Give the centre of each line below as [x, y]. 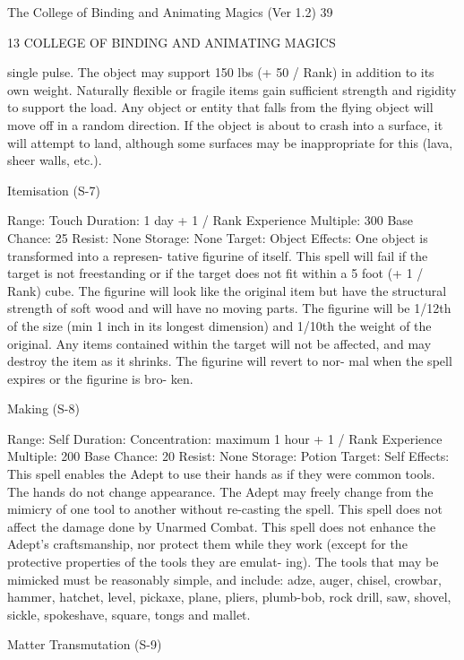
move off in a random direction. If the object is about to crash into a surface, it [225, 124]
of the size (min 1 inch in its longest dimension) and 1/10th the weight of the [219, 325]
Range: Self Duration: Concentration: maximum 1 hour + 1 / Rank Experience [225, 438]
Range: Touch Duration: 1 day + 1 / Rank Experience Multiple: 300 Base [211, 220]
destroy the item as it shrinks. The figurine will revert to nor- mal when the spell [230, 361]
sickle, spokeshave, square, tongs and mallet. [129, 614]
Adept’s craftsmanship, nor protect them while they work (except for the [207, 544]
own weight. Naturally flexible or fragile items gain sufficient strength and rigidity [232, 89]
